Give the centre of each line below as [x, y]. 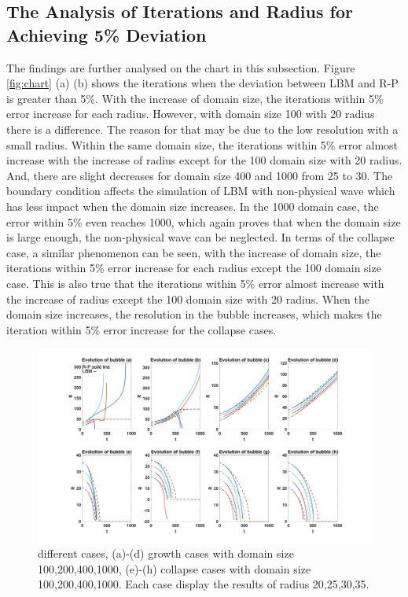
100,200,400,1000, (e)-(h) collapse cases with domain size [175, 568]
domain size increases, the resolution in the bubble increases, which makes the [194, 314]
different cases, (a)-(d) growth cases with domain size [166, 553]
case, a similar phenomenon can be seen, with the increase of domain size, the [194, 252]
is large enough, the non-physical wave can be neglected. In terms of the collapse [200, 237]
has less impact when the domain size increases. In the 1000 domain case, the [193, 206]
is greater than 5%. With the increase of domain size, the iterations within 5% [195, 98]
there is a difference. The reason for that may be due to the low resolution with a [202, 129]
